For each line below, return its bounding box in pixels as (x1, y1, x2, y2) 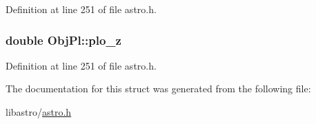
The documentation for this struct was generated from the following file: (6, 81, 311, 96)
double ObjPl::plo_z (6, 31, 121, 48)
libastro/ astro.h (6, 105, 72, 118)
